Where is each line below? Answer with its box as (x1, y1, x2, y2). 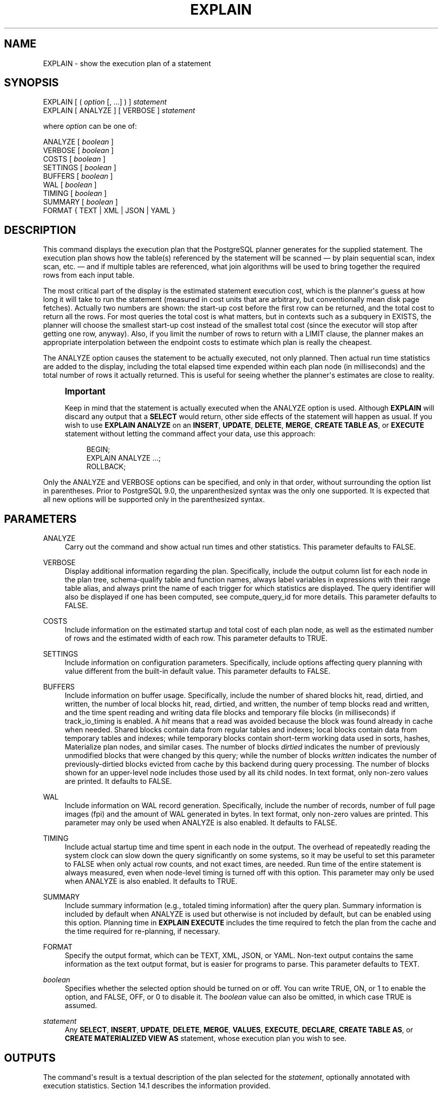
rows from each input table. (43, 271, 135, 280)
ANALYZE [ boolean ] (43, 137, 114, 146)
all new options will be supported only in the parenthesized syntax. (43, 495, 265, 504)
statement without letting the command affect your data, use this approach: (65, 429, 315, 438)
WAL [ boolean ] (43, 180, 97, 189)
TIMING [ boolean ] (43, 189, 107, 198)
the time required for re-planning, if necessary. (65, 927, 220, 936)
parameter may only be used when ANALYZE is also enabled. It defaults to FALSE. (65, 818, 338, 827)
